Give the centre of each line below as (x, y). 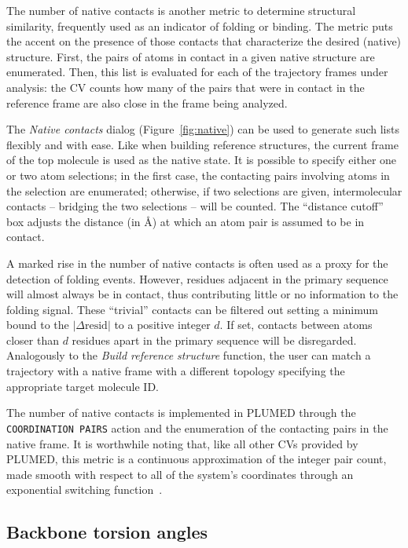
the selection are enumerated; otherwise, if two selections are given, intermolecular (204, 190)
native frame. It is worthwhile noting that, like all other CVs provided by (182, 443)
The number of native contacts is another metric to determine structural (181, 10)
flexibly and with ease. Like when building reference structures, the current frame (202, 144)
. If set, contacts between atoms (296, 325)
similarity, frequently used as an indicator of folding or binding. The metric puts (200, 26)
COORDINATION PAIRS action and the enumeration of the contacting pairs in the (197, 427)
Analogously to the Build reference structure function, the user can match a (189, 355)
